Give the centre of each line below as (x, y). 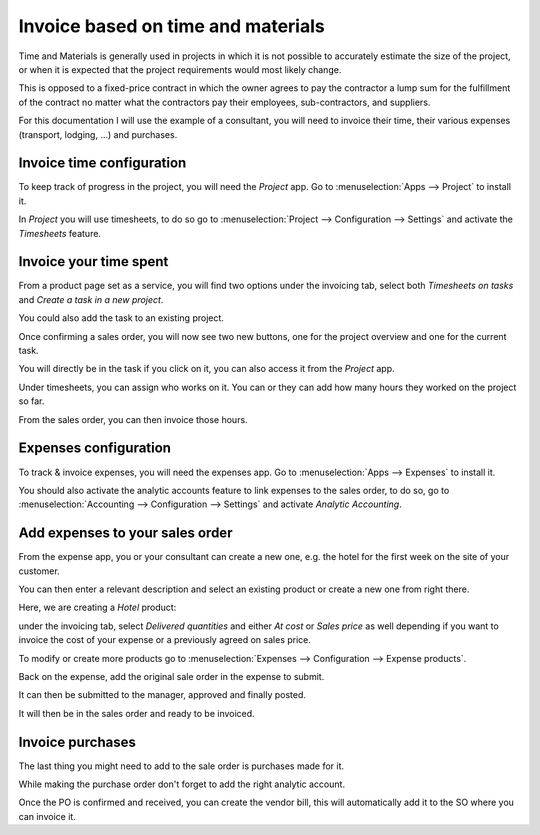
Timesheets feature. (60, 233)
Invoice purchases (77, 741)
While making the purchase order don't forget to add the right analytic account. (181, 784)
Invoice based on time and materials (171, 26)
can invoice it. (47, 816)
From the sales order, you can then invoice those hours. (133, 419)
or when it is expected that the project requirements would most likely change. (180, 69)
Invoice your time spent (93, 261)
